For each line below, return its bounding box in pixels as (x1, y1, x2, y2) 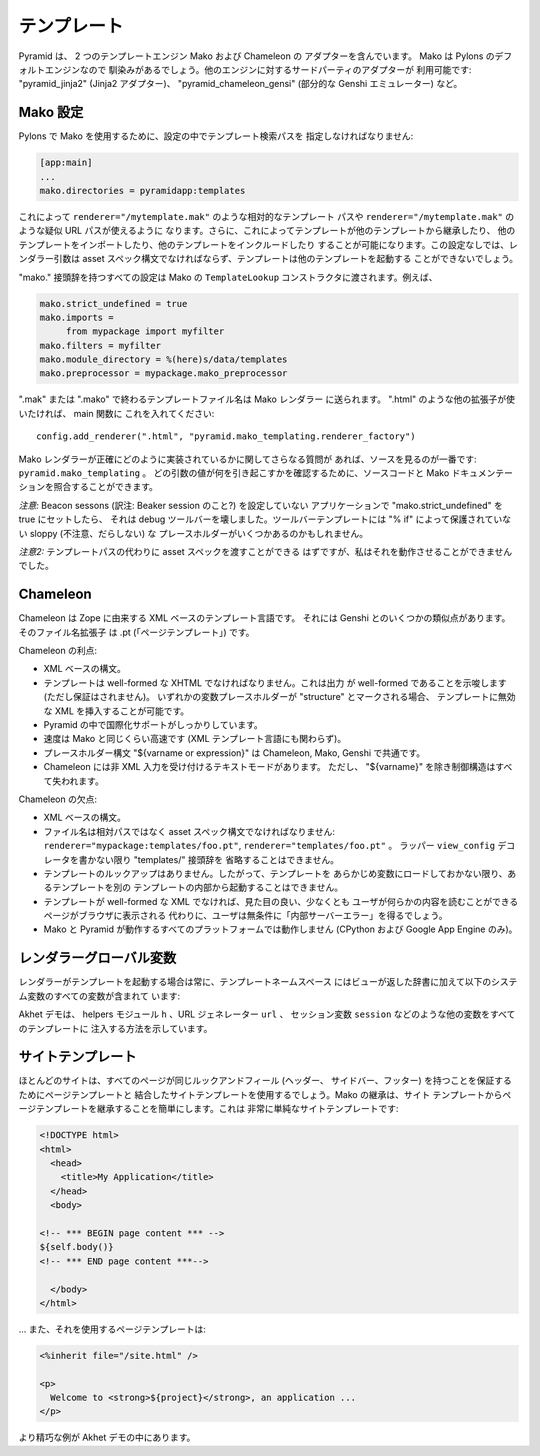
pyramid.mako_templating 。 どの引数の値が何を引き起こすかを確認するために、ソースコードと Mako (18, 467, 450, 479)
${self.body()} (39, 1241, 114, 1253)
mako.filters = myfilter (39, 340, 162, 351)
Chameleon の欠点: (18, 793, 97, 805)
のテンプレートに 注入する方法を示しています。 (18, 1022, 213, 1034)
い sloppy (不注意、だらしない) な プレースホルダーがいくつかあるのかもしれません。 (18, 527, 369, 539)
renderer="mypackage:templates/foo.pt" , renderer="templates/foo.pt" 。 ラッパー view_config (43, 840, 495, 852)
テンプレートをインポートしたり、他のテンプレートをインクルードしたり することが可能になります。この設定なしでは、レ (18, 238, 519, 250)
